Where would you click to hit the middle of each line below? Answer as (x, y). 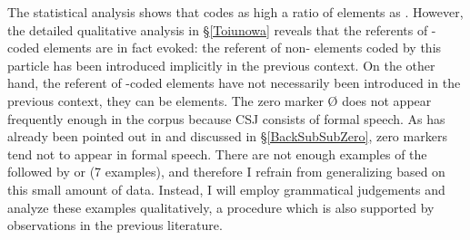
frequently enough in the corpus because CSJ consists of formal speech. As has (226, 118)
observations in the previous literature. (115, 225)
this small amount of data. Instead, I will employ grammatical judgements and (226, 189)
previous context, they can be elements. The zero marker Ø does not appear (220, 100)
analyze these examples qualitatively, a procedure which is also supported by (221, 207)
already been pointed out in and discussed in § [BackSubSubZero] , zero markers (227, 136)
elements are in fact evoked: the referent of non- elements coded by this (243, 48)
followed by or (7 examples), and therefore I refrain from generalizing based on (226, 172)
